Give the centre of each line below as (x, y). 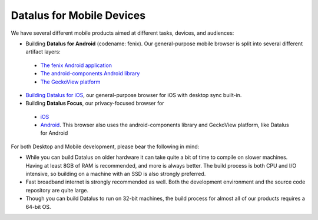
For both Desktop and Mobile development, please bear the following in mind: (105, 146)
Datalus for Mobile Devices (78, 15)
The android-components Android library (90, 74)
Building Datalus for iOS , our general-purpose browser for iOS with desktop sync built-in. (134, 95)
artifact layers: (43, 52)
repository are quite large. (57, 190)
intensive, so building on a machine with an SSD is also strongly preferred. (116, 174)
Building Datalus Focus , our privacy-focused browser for (95, 104)
